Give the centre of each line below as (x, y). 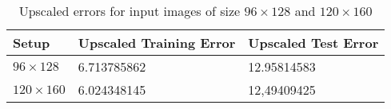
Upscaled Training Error (157, 43)
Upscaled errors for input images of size (130, 11)
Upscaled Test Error (313, 43)
